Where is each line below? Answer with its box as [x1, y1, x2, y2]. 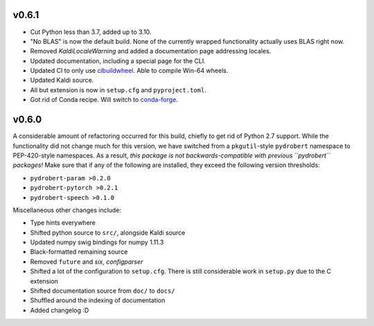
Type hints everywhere [30, 218, 96, 227]
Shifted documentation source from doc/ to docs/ [30, 286, 176, 295]
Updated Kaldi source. [30, 76, 94, 85]
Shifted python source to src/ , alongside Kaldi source [30, 228, 186, 237]
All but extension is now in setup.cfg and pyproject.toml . [30, 85, 207, 94]
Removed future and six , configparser [30, 257, 143, 266]
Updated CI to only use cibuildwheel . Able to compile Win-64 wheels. [30, 67, 229, 75]
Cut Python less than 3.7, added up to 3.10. [30, 28, 152, 36]
